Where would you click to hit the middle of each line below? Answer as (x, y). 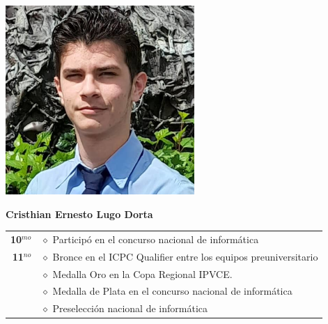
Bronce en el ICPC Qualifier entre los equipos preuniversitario (185, 256)
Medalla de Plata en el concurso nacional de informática (172, 291)
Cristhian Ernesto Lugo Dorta (79, 214)
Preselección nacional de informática (130, 308)
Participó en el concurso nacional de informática (156, 239)
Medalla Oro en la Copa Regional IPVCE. (142, 273)
